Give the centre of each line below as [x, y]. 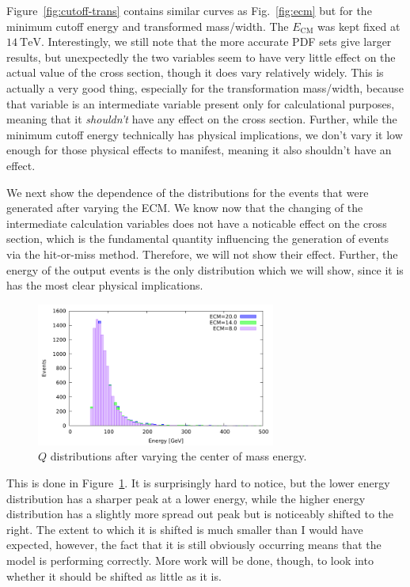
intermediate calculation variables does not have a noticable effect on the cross [197, 223]
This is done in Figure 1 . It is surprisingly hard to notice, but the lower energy [198, 482]
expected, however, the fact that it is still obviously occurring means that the [194, 545]
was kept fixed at [359, 26]
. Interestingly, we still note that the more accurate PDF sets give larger [216, 42]
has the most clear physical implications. [105, 285]
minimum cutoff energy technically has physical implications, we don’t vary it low [205, 134]
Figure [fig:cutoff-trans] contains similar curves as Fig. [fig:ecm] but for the [189, 10]
